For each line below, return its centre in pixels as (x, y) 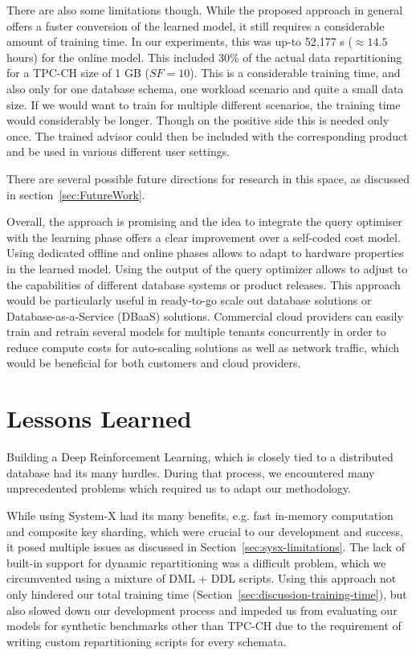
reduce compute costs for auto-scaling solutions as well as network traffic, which (203, 347)
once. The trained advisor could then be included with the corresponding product (207, 135)
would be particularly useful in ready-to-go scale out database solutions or (189, 300)
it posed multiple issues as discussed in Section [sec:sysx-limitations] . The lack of (206, 547)
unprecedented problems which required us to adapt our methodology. (179, 488)
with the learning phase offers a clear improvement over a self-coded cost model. (204, 237)
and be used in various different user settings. (118, 151)
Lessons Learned (99, 418)
